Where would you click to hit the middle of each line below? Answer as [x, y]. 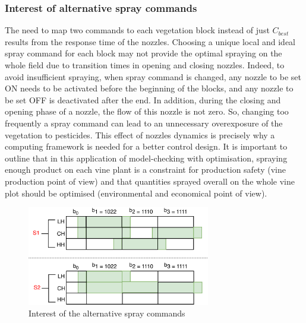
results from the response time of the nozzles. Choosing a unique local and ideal [150, 41]
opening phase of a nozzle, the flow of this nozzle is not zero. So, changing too [147, 111]
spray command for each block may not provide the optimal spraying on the [143, 53]
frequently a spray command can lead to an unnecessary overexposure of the [144, 123]
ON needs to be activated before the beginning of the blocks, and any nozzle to [149, 88]
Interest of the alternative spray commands [107, 313]
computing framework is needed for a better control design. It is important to [146, 146]
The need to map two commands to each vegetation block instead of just [137, 30]
